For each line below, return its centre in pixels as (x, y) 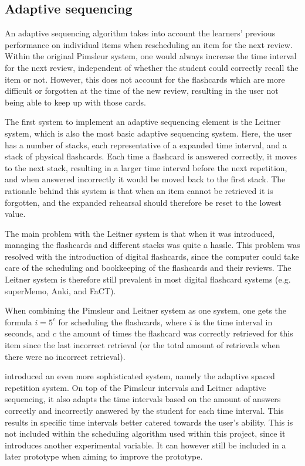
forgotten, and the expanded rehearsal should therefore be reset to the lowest (143, 202)
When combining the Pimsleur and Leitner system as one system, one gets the (146, 310)
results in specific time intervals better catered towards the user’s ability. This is (149, 422)
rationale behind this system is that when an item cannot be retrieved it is (139, 190)
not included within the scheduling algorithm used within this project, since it (145, 433)
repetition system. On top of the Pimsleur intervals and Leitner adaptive (135, 387)
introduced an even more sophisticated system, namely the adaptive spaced (140, 376)
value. (15, 214)
